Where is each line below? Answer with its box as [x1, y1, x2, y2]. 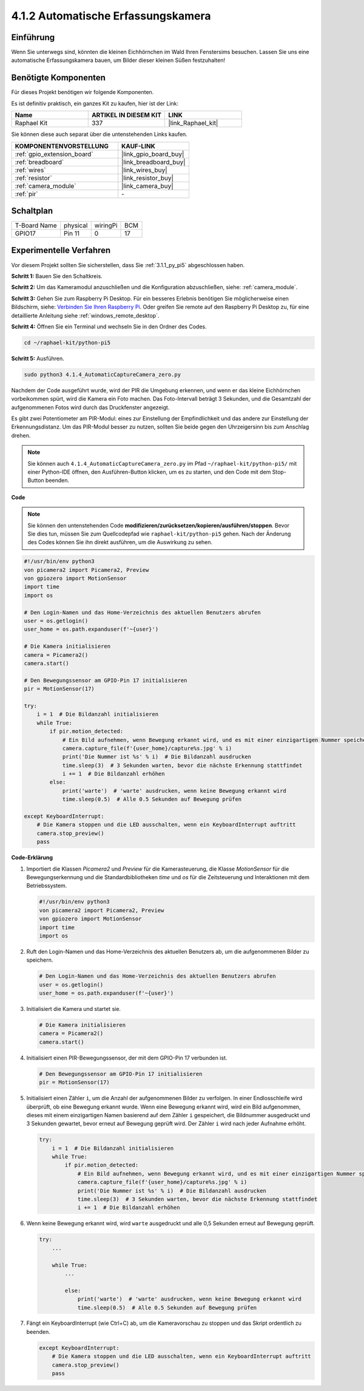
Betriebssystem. [26, 882, 67, 889]
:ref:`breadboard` [15, 158, 64, 166]
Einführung [11, 32, 55, 43]
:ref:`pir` [15, 189, 38, 198]
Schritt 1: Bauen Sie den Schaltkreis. [11, 272, 103, 279]
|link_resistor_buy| [121, 174, 174, 182]
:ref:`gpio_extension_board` [15, 149, 93, 158]
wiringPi [94, 222, 118, 230]
